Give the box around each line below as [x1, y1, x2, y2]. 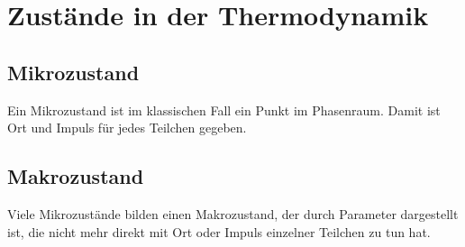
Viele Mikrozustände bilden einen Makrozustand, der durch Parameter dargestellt [7, 204, 459, 223]
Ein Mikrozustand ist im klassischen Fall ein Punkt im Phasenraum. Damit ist [7, 100, 441, 119]
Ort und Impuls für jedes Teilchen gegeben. [7, 118, 247, 137]
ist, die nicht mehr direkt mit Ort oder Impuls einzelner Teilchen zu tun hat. [7, 222, 431, 241]
